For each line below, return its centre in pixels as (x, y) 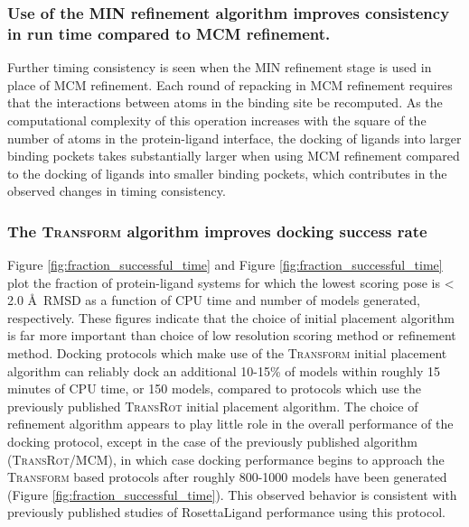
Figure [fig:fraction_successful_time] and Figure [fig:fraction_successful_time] (225, 265)
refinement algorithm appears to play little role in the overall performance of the (230, 424)
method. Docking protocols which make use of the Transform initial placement (227, 353)
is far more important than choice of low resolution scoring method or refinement (232, 335)
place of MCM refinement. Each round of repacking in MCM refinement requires (230, 84)
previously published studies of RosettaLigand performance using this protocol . (226, 512)
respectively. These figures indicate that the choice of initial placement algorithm (231, 317)
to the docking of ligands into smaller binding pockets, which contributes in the (227, 173)
